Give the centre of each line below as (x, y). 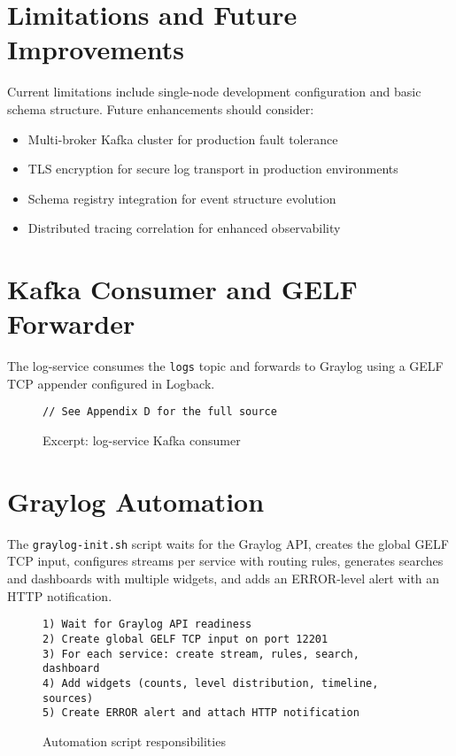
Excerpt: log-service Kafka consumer (142, 440)
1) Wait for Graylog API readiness (147, 625)
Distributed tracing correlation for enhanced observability (184, 228)
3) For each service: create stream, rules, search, (201, 654)
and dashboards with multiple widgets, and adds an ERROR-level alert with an (224, 579)
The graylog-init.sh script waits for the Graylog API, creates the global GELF (228, 543)
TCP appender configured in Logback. (111, 383)
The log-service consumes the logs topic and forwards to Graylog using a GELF (225, 366)
